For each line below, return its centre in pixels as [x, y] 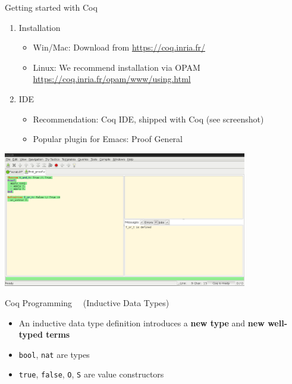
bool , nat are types [54, 354]
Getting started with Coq [51, 7]
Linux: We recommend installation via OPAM [117, 67]
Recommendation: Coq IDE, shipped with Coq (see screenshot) [148, 119]
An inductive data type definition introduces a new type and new [142, 322]
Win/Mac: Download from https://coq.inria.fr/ [119, 47]
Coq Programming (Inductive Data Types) [87, 302]
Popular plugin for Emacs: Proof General [108, 139]
